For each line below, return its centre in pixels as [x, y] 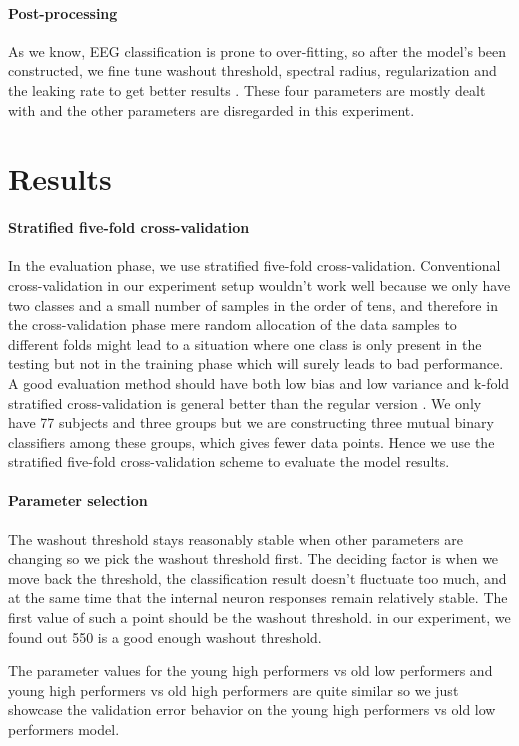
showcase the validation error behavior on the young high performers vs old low [252, 709]
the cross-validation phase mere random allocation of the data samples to [232, 324]
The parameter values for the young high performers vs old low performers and [250, 670]
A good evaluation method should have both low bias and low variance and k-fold [259, 382]
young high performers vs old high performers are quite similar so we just [233, 689]
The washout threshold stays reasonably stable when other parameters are [235, 538]
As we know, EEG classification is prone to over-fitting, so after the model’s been [257, 50]
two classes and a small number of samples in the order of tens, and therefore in [253, 304]
